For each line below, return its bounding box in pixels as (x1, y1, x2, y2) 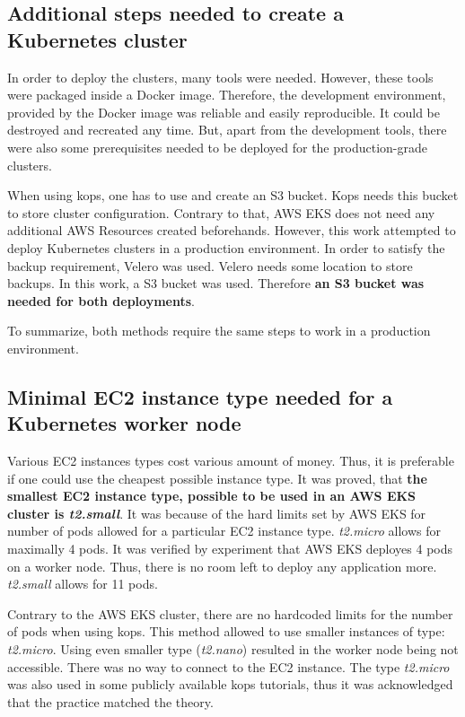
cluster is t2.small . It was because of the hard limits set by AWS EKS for (7, 503, 426, 522)
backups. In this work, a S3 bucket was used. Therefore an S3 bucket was (7, 274, 425, 293)
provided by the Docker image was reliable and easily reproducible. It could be (7, 102, 440, 121)
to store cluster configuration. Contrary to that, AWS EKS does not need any (7, 203, 435, 222)
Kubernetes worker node (7, 409, 241, 437)
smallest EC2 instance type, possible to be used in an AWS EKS (7, 486, 417, 505)
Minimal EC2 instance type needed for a (7, 382, 393, 410)
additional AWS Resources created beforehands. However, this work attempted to (7, 221, 456, 240)
